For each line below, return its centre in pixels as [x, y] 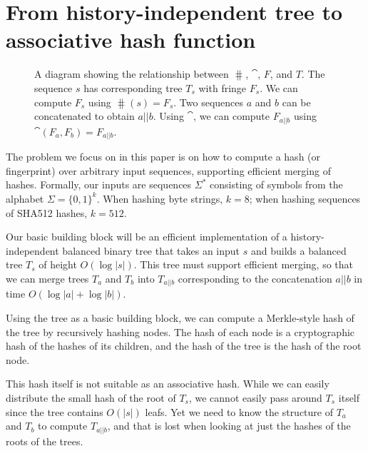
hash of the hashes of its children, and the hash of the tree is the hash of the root [184, 346]
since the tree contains [55, 411]
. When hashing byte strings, [160, 198]
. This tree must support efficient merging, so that [244, 264]
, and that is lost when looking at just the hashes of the [229, 426]
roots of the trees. [45, 441]
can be [296, 102]
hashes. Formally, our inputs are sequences [99, 184]
